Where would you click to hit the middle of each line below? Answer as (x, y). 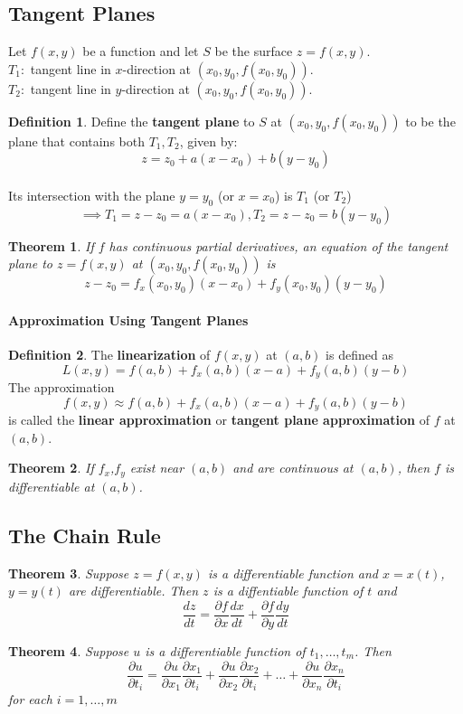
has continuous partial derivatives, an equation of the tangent (279, 245)
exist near (157, 468)
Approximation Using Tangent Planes (128, 319)
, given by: (208, 141)
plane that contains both (76, 141)
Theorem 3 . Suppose (69, 573)
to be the (430, 121)
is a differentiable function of (225, 650)
